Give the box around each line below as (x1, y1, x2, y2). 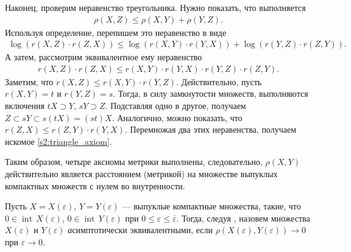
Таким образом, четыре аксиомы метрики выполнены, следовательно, (5, 155, 263, 168)
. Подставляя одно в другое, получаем (105, 99, 246, 112)
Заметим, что (5, 75, 54, 88)
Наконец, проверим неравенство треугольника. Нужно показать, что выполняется (5, 1, 306, 13)
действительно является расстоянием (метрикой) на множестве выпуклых (5, 167, 278, 180)
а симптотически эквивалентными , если (68, 223, 213, 236)
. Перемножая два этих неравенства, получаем (124, 123, 296, 136)
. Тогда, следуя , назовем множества (176, 211, 310, 224)
